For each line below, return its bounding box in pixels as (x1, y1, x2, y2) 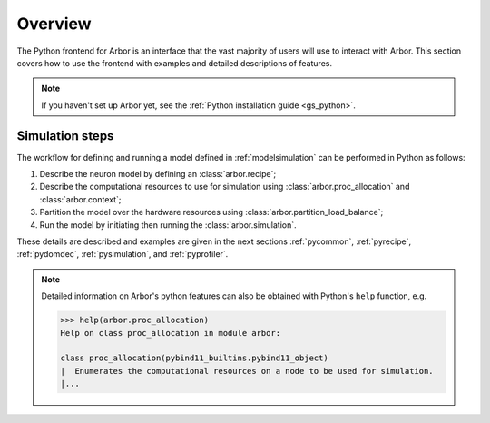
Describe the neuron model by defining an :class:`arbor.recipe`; (39, 169, 277, 180)
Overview (16, 14, 92, 34)
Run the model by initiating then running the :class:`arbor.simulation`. (39, 219, 297, 231)
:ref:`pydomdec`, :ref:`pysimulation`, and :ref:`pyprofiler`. (16, 249, 229, 260)
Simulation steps (16, 128, 114, 143)
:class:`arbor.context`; (39, 193, 122, 204)
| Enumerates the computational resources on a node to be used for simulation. (60, 366, 435, 376)
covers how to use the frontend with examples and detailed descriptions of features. (16, 57, 333, 68)
